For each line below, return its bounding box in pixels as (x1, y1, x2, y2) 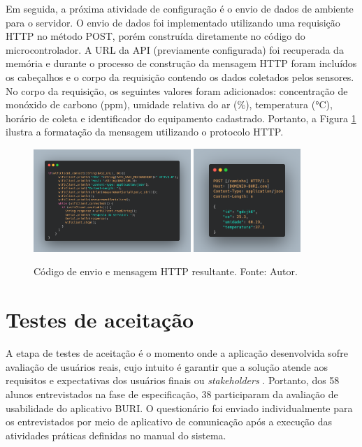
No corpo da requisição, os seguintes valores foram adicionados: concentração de (6, 83, 348, 98)
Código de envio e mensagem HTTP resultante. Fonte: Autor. (34, 264, 298, 279)
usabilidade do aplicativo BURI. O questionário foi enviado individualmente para (6, 400, 353, 415)
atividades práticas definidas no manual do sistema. (6, 427, 226, 442)
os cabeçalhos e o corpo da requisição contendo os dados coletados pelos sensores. (6, 69, 354, 84)
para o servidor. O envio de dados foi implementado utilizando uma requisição (6, 15, 340, 29)
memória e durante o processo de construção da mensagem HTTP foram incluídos (6, 56, 357, 71)
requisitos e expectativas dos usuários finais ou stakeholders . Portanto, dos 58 (6, 373, 340, 388)
